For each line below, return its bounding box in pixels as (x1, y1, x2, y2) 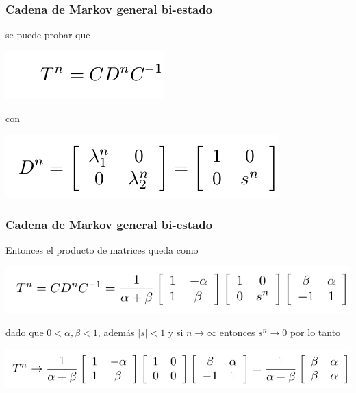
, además (97, 325, 135, 340)
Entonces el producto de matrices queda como (5, 242, 199, 257)
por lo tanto (290, 325, 341, 340)
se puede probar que (5, 27, 90, 42)
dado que (5, 325, 44, 340)
